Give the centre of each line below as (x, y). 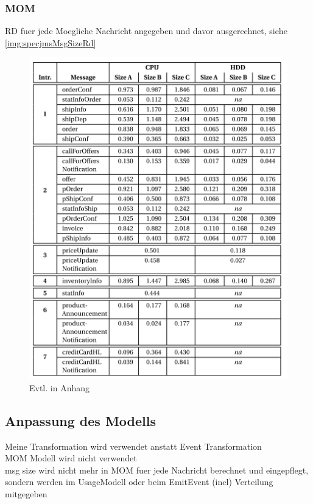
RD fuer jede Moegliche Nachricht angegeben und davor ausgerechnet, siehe (146, 31)
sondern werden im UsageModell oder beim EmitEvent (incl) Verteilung (139, 482)
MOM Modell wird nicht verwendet (71, 458)
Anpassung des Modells (81, 420)
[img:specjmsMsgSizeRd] (51, 42)
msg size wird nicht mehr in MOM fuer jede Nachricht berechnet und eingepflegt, (157, 470)
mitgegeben (26, 493)
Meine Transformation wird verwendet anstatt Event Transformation (133, 446)
